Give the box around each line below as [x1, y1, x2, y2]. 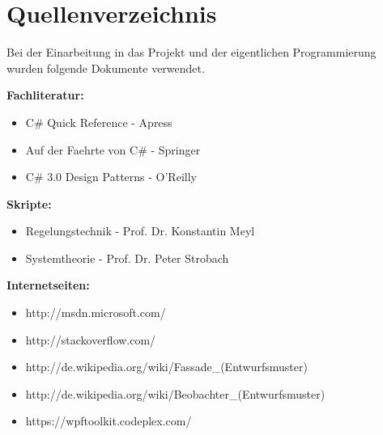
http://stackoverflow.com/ [25, 331, 156, 348]
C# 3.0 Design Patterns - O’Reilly [25, 168, 197, 185]
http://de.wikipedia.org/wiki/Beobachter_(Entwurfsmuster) [25, 385, 326, 402]
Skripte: [6, 195, 52, 212]
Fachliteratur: [6, 87, 84, 103]
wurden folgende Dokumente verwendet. [6, 59, 205, 76]
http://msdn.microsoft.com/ [25, 304, 166, 321]
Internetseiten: [6, 277, 90, 294]
